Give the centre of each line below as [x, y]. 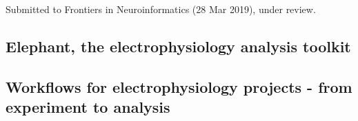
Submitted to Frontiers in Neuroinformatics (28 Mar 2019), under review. [161, 9]
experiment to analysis [88, 107]
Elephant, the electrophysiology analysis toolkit [178, 46]
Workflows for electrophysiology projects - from [179, 86]
